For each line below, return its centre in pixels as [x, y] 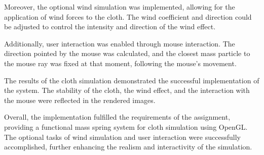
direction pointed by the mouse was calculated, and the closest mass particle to [127, 53]
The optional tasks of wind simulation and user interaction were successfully [122, 137]
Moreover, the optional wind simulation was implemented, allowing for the [120, 7]
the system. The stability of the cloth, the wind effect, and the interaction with [127, 90]
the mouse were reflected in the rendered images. [80, 100]
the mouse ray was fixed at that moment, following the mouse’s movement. [120, 63]
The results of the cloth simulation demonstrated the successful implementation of [132, 80]
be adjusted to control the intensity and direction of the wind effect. [110, 27]
